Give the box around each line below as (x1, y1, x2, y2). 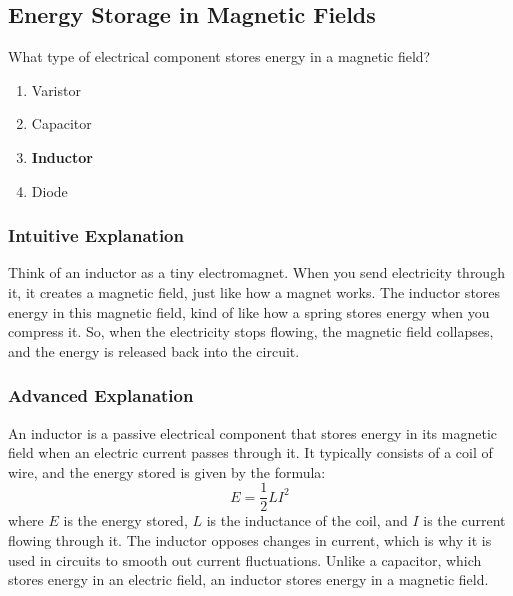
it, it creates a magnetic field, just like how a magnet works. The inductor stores (8, 281, 501, 302)
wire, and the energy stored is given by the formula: (8, 461, 326, 482)
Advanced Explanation (8, 383, 194, 408)
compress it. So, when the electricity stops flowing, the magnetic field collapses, (8, 321, 494, 342)
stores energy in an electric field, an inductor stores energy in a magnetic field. (8, 569, 489, 590)
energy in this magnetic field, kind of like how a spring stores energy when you (8, 301, 490, 322)
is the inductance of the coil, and (206, 510, 408, 531)
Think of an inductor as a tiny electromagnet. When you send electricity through (8, 262, 505, 283)
